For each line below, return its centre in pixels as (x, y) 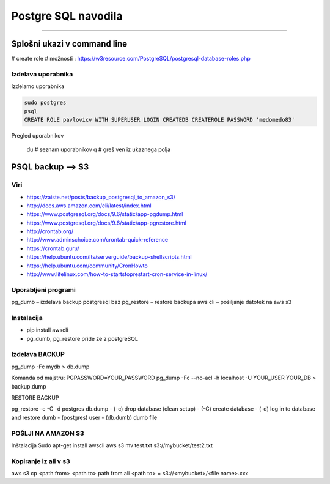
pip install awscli (47, 330)
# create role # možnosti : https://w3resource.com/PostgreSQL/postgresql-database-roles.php (131, 59)
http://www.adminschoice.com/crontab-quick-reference (97, 240)
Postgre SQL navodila (67, 16)
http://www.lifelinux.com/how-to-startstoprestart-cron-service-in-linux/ (117, 274)
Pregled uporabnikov (38, 135)
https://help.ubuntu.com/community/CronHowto (87, 266)
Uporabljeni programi (43, 289)
